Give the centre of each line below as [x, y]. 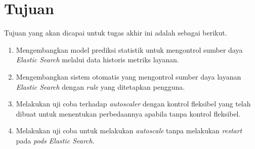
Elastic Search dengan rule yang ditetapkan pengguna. [100, 86]
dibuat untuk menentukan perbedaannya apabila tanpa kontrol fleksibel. [128, 113]
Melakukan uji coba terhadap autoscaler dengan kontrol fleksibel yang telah [133, 104]
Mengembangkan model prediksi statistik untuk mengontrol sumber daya [129, 49]
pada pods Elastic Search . [55, 140]
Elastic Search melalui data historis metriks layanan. [97, 60]
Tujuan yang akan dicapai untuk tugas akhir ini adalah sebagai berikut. [116, 33]
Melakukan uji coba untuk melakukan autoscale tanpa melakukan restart [129, 131]
